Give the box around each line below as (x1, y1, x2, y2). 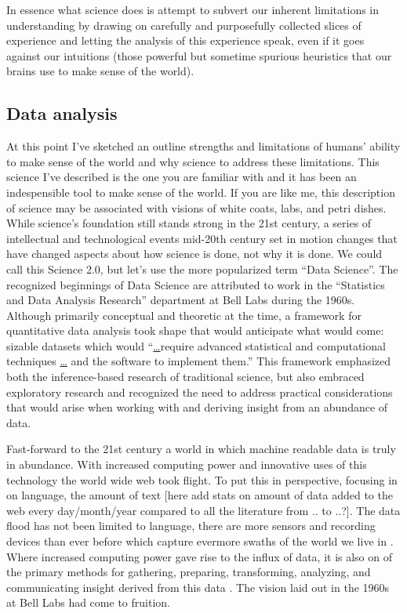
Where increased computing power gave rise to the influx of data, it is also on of (6, 548, 392, 564)
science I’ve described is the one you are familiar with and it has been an (6, 169, 357, 185)
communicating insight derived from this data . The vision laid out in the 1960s (6, 579, 390, 595)
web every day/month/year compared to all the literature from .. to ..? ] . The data (6, 502, 401, 518)
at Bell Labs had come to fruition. (6, 594, 170, 611)
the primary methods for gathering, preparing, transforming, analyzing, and (6, 564, 371, 580)
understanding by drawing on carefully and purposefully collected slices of (6, 16, 362, 33)
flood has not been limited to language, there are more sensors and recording (6, 517, 376, 534)
